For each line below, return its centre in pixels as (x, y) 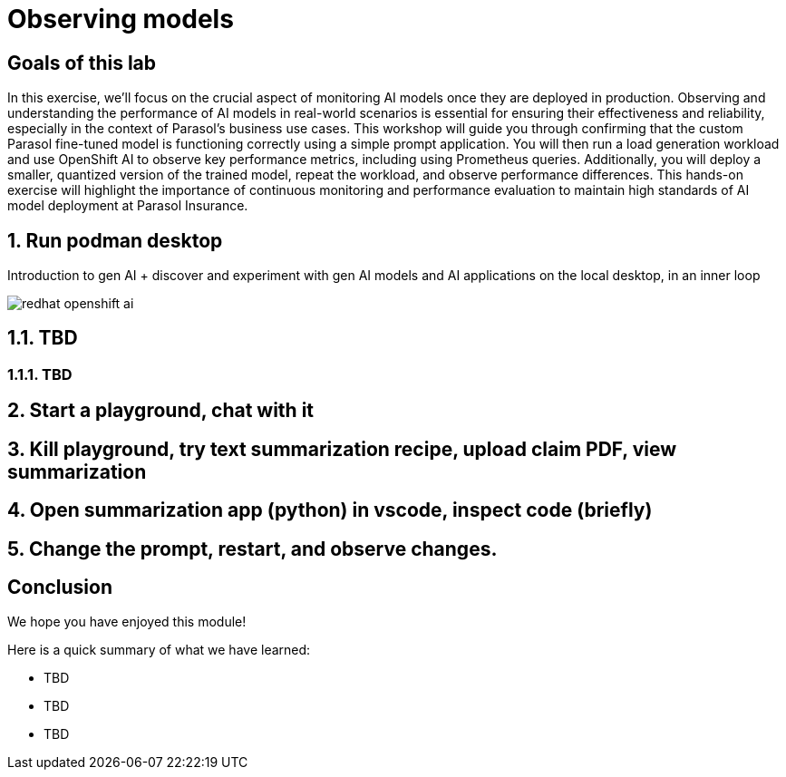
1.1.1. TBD (40, 374)
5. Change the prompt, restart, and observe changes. (252, 549)
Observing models (121, 19)
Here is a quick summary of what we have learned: (159, 650)
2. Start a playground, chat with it (161, 411)
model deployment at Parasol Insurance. (128, 206)
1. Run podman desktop (115, 240)
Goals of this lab (82, 63)
